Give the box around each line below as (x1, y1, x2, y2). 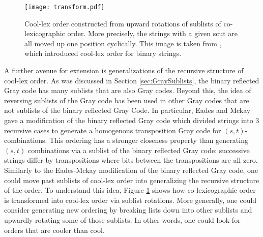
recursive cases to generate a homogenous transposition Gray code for (4, 125, 221, 135)
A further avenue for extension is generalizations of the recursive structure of (4, 65, 244, 76)
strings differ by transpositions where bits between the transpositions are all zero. (4, 155, 258, 165)
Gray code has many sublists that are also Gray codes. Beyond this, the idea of (4, 85, 251, 96)
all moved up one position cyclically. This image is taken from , (24, 38, 222, 48)
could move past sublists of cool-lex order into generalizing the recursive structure (4, 174, 259, 185)
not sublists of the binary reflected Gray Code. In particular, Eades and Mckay (4, 105, 251, 115)
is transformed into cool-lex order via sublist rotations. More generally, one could (4, 194, 257, 205)
